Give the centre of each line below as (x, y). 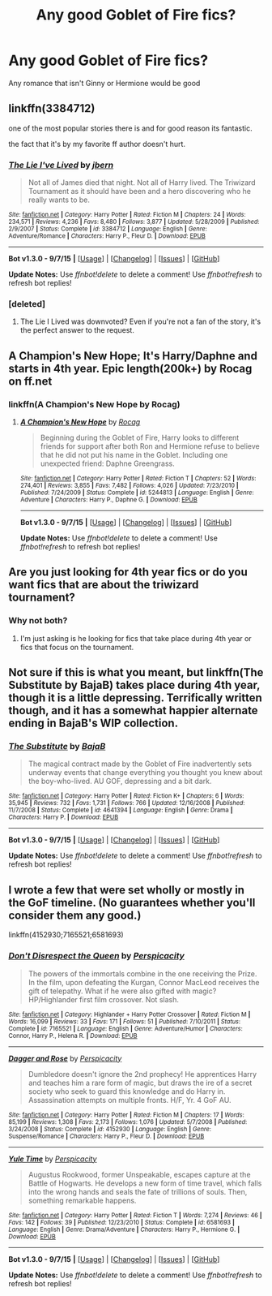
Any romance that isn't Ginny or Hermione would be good (104, 83)
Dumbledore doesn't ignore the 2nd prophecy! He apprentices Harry (142, 1074)
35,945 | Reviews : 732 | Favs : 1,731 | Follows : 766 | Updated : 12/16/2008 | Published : (127, 803)
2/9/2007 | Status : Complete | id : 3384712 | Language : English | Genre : (108, 229)
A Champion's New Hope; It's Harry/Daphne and (133, 356)
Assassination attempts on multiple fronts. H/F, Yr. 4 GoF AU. (130, 1100)
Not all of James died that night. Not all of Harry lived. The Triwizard (142, 183)
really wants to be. (59, 200)
